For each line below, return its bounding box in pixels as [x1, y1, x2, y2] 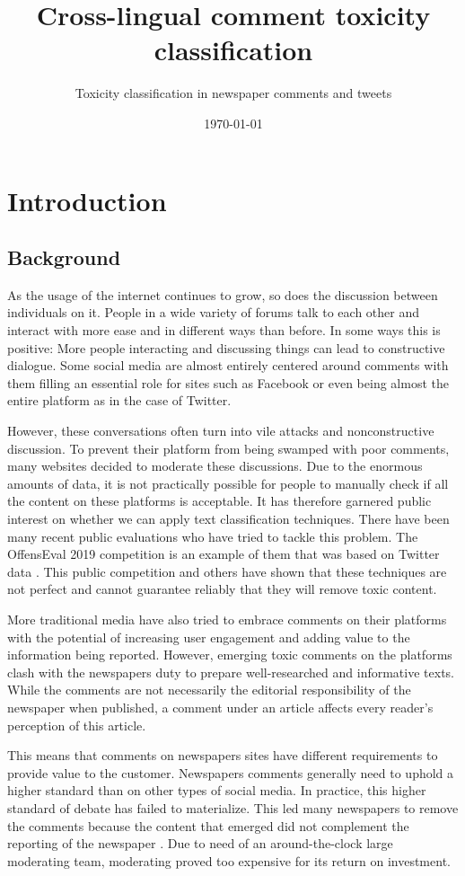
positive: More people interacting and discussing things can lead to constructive [7, 338, 445, 357]
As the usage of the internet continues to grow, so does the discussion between [7, 285, 438, 304]
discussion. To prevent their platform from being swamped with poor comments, [7, 438, 450, 457]
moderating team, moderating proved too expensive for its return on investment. [7, 851, 451, 870]
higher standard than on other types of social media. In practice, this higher [7, 781, 426, 800]
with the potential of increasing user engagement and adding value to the [7, 627, 410, 646]
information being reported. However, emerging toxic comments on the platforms [7, 645, 452, 664]
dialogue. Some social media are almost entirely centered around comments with [7, 356, 449, 375]
